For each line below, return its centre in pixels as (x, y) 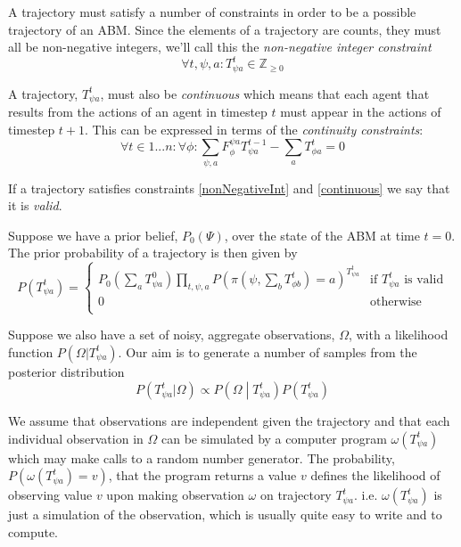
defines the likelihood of (375, 475)
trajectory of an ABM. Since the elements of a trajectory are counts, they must (225, 29)
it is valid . (35, 205)
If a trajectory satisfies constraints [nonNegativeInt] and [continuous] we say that (229, 188)
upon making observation (175, 495)
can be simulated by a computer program (274, 438)
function (31, 351)
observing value (50, 495)
